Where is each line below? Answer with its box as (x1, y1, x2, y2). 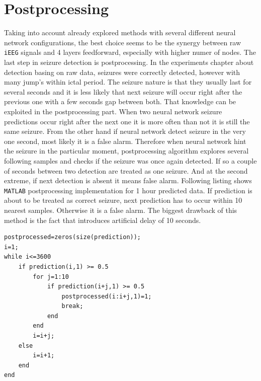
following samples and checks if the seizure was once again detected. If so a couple (4, 155, 257, 166)
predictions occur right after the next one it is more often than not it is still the (4, 116, 250, 126)
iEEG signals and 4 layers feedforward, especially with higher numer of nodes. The (4, 47, 256, 57)
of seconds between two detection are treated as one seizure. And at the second (4, 165, 248, 176)
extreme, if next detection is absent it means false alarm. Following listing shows (4, 175, 252, 186)
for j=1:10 (33, 273, 69, 280)
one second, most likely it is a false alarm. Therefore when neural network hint (4, 135, 246, 146)
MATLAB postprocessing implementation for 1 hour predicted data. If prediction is (4, 185, 252, 195)
